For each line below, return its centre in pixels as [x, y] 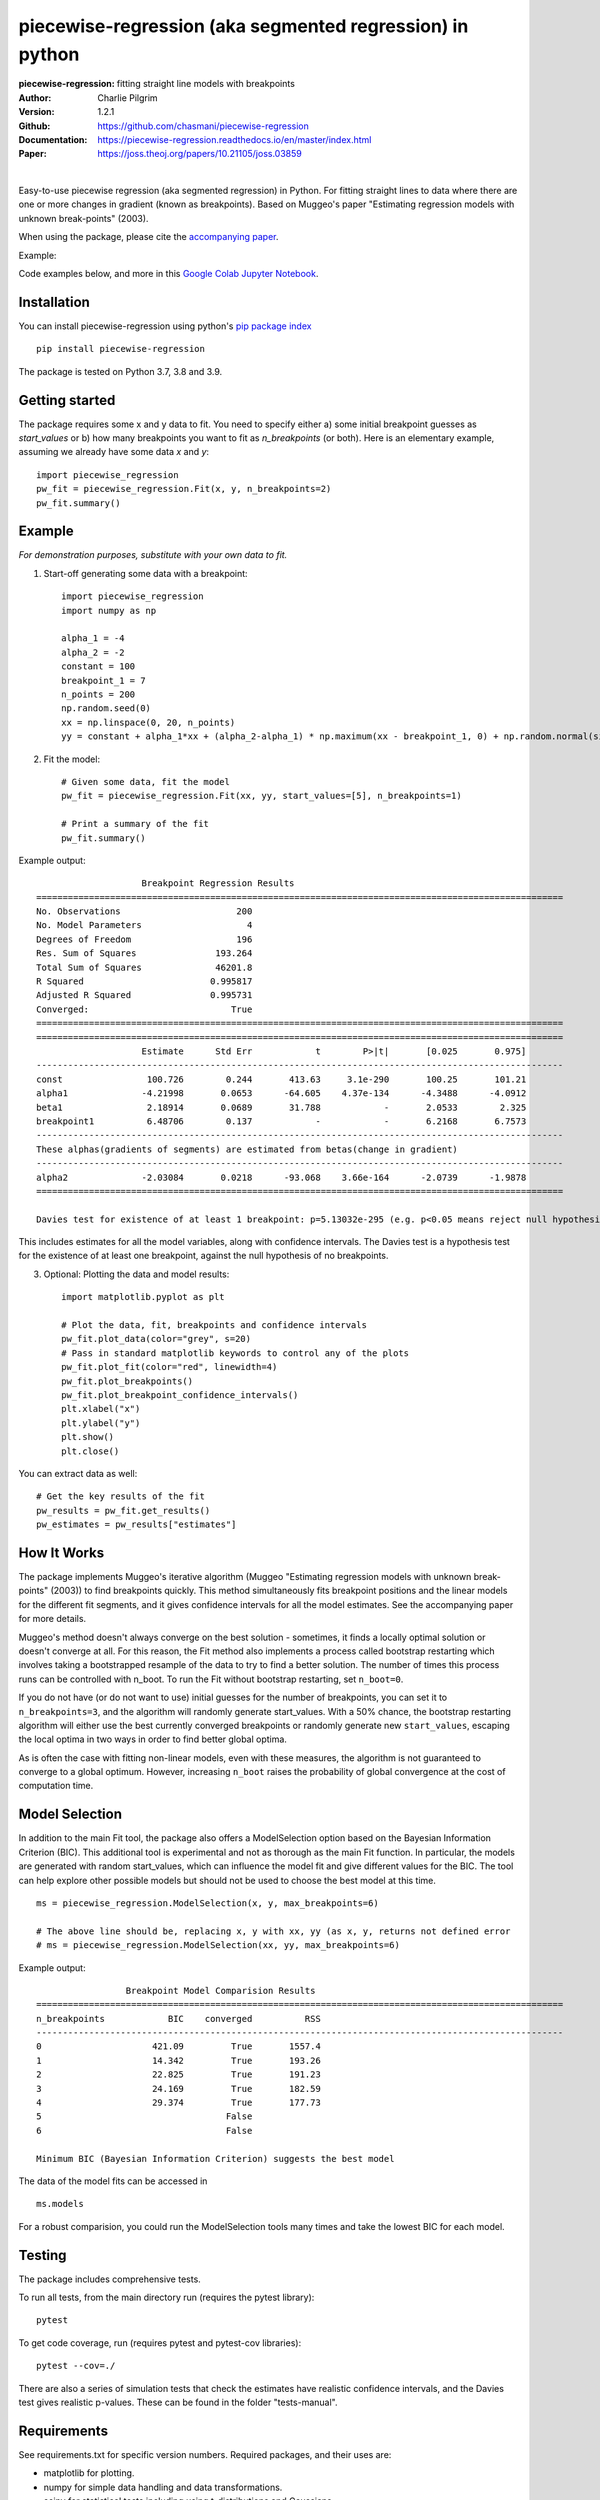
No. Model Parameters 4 [144, 925]
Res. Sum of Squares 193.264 [144, 953]
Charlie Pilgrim [128, 97]
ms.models [60, 2204]
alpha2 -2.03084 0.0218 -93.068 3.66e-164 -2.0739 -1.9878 [281, 1177]
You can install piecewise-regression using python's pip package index [165, 326]
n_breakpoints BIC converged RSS [179, 2018]
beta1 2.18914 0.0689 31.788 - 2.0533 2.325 [281, 1107]
